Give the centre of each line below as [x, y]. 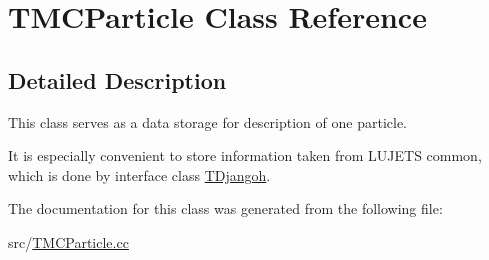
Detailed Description [117, 79]
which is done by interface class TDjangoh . [139, 174]
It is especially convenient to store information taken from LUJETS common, [245, 155]
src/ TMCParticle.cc [68, 241]
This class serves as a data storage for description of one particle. [207, 121]
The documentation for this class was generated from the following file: [225, 208]
